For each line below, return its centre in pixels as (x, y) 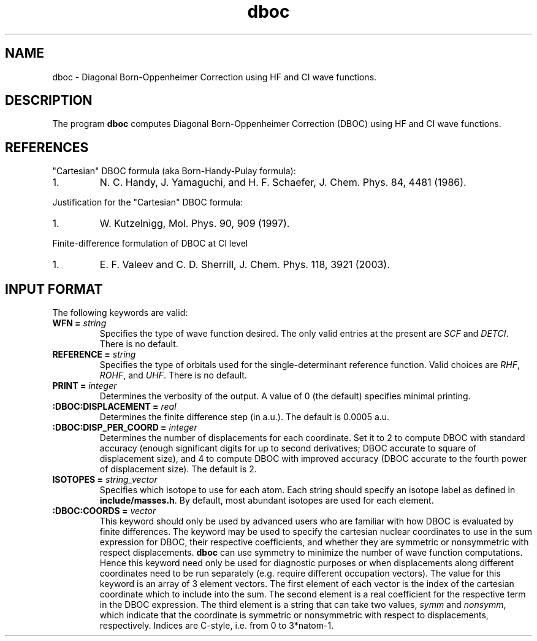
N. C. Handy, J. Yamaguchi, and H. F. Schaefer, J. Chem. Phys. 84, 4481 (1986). (283, 182)
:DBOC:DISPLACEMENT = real (114, 407)
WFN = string (79, 323)
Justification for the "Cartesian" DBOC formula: (148, 202)
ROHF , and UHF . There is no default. (173, 375)
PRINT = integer (85, 386)
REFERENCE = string (94, 355)
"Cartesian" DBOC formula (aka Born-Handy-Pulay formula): (174, 171)
